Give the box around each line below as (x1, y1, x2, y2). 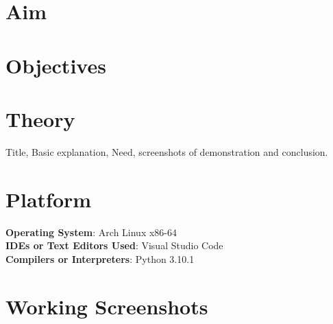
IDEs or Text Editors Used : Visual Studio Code (5, 238, 223, 253)
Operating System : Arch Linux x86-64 (5, 224, 177, 239)
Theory (5, 104, 75, 132)
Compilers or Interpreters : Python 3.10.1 (5, 251, 195, 266)
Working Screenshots (5, 292, 208, 320)
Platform (5, 185, 92, 213)
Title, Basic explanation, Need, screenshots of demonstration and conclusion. (5, 144, 328, 159)
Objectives (5, 51, 106, 79)
